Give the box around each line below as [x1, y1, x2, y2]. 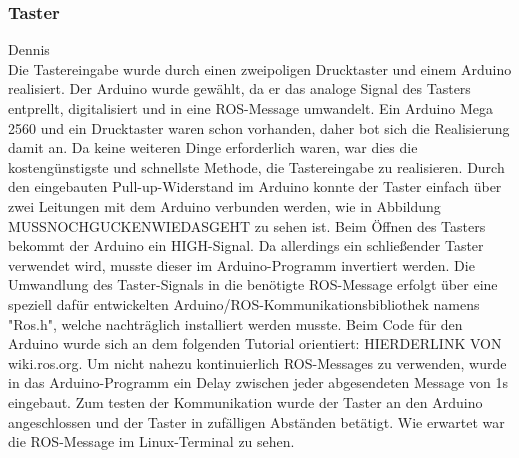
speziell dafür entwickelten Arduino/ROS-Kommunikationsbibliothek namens [8, 293, 480, 314]
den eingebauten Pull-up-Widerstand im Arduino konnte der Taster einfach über [8, 176, 502, 197]
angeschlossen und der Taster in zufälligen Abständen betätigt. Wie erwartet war [8, 411, 505, 432]
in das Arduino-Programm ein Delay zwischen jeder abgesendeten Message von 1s [8, 372, 508, 393]
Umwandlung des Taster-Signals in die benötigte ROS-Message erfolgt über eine [8, 274, 498, 295]
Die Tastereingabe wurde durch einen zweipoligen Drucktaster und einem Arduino [8, 58, 512, 79]
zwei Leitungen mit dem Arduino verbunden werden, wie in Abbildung [8, 195, 441, 216]
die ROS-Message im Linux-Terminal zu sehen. [8, 431, 295, 452]
